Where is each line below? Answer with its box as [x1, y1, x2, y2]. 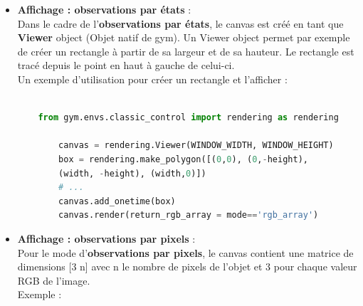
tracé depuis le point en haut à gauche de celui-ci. [17, 58, 235, 73]
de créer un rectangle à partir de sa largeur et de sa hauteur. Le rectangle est [17, 43, 354, 58]
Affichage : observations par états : [17, 2, 191, 16]
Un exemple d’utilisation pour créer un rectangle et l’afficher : [17, 71, 288, 86]
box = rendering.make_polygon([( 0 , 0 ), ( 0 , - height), [58, 154, 308, 164]
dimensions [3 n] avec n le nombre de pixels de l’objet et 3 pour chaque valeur [17, 259, 357, 274]
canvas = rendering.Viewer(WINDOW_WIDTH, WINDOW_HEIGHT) [58, 140, 334, 151]
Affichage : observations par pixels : [17, 231, 196, 246]
